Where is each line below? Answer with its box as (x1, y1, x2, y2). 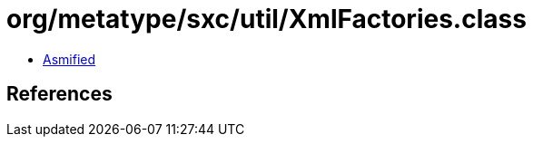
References (6, 82, 113, 106)
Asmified (43, 51, 96, 67)
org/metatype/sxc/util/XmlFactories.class (6, 4, 527, 34)
